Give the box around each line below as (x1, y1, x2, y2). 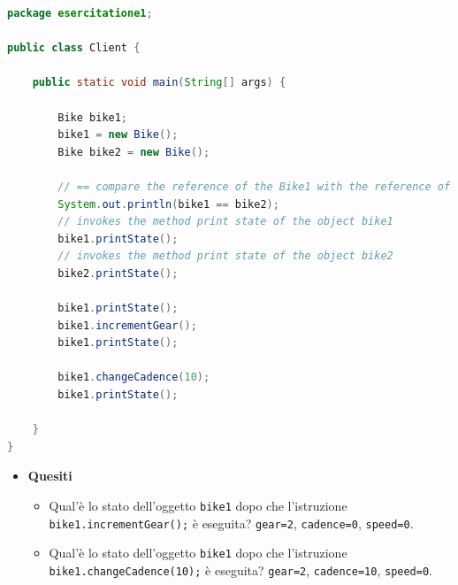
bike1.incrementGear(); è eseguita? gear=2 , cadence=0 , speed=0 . (49, 513, 414, 532)
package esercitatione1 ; (7, 7, 153, 19)
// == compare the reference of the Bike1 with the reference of (57, 180, 451, 193)
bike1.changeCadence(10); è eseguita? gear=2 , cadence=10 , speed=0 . (49, 561, 432, 579)
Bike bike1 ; (57, 111, 128, 124)
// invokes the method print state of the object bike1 (57, 215, 393, 228)
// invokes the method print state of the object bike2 (57, 250, 393, 263)
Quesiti (27, 466, 73, 485)
